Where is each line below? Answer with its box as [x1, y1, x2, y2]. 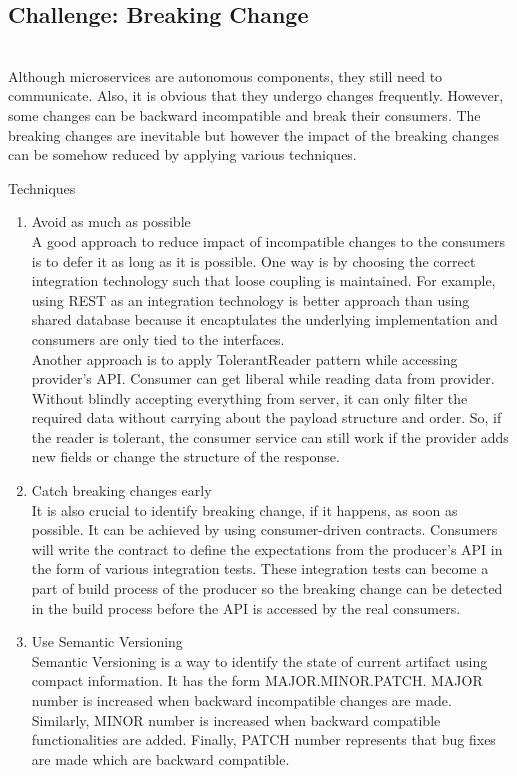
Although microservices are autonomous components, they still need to [8, 65, 443, 86]
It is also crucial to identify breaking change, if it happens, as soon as [31, 499, 458, 520]
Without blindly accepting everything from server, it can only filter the [31, 387, 468, 408]
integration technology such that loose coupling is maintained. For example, [31, 270, 496, 291]
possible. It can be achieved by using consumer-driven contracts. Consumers [31, 519, 498, 540]
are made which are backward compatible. [31, 748, 290, 769]
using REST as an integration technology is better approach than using [31, 289, 470, 310]
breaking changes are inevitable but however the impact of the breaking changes [8, 124, 500, 145]
